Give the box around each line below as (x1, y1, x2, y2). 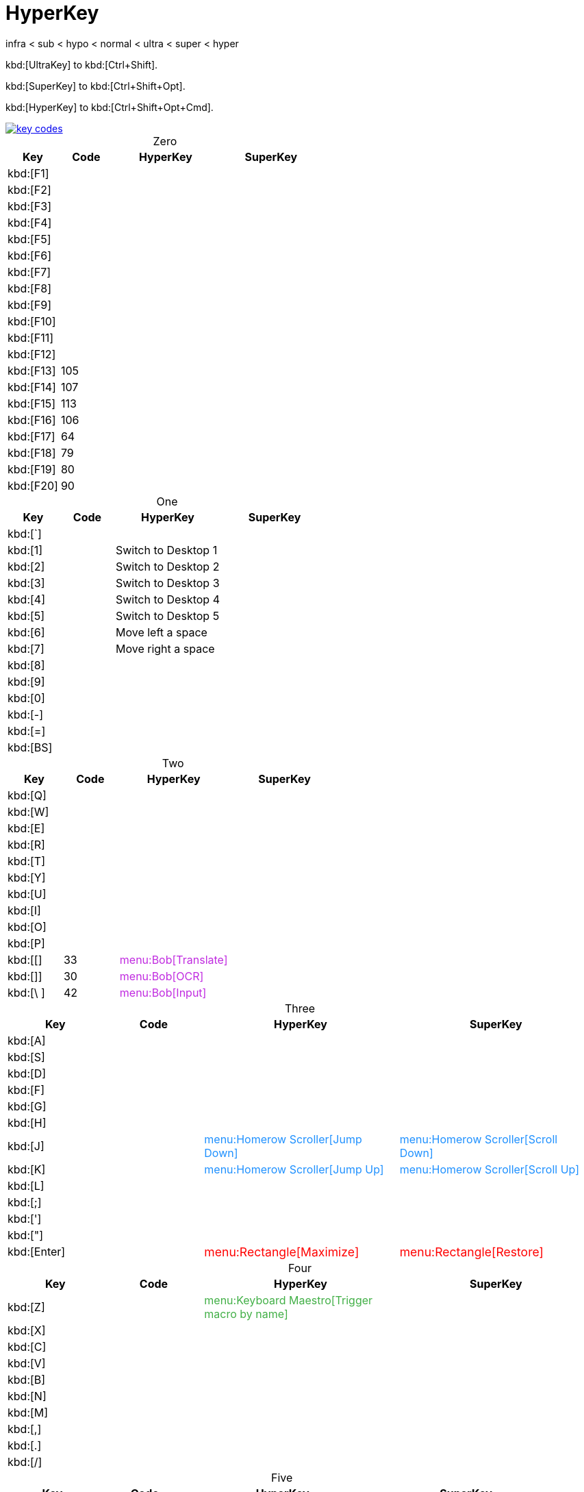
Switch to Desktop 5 (115, 608, 220, 623)
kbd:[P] (8, 936, 45, 950)
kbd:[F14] (8, 380, 56, 394)
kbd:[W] (8, 804, 49, 819)
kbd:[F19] (8, 462, 56, 476)
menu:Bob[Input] (119, 985, 207, 999)
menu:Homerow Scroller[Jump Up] (204, 1162, 384, 1176)
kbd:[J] (8, 1139, 45, 1153)
